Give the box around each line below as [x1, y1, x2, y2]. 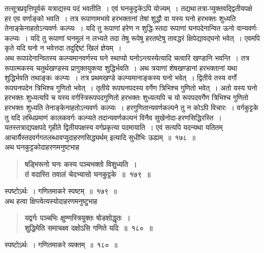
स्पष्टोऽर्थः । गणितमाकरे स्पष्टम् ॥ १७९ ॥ [5, 186, 117, 196]
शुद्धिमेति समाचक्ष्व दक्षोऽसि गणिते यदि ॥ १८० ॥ [24, 222, 153, 233]
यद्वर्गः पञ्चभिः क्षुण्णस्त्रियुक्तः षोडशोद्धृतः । [24, 213, 130, 223]
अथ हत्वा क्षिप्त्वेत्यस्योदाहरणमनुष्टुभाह [5, 195, 97, 206]
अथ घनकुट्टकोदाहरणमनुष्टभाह [5, 142, 80, 152]
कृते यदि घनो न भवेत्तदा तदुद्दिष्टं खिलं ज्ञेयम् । [5, 43, 122, 53]
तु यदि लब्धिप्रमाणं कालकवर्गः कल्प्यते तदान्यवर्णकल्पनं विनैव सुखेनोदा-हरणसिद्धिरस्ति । [5, 112, 222, 122]
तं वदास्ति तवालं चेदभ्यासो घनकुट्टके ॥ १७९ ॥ [24, 168, 151, 179]
